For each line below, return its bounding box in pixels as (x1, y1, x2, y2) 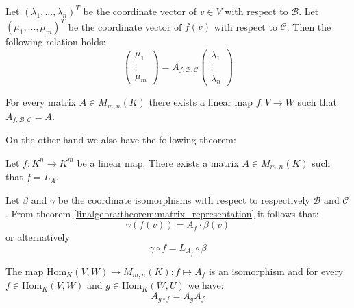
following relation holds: (5, 34, 106, 49)
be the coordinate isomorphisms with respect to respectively (58, 192, 310, 206)
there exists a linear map (149, 95, 253, 109)
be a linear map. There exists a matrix (77, 155, 239, 169)
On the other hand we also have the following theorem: (5, 132, 236, 147)
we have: (188, 278, 224, 292)
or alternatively (5, 230, 70, 244)
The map (5, 263, 44, 278)
